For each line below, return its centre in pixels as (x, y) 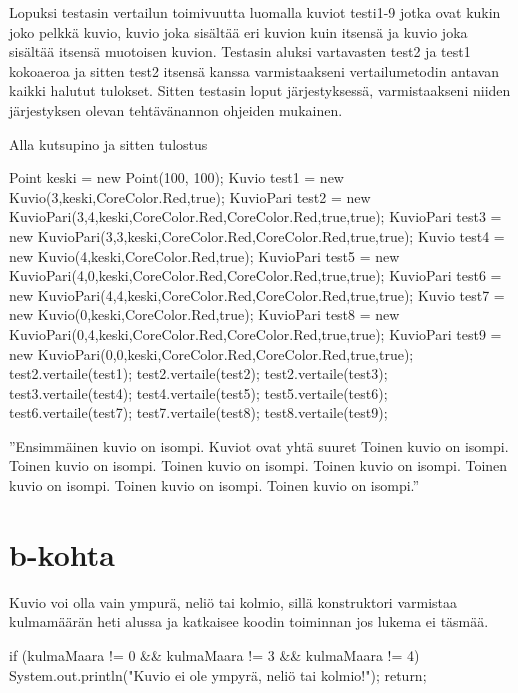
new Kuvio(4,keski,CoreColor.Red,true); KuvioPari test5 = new (204, 255)
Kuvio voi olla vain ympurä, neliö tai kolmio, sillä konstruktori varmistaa (233, 601)
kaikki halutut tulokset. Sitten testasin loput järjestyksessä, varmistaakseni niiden (260, 90)
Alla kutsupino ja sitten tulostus (108, 143)
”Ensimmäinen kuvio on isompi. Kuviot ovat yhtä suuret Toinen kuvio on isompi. (259, 445)
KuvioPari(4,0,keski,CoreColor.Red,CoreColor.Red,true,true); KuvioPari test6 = (255, 275)
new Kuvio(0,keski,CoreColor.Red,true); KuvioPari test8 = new (204, 314)
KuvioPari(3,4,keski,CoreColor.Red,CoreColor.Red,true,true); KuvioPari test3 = (255, 216)
